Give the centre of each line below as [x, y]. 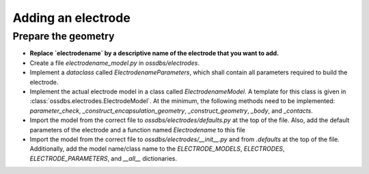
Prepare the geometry [64, 36]
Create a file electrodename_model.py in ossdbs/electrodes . [114, 63]
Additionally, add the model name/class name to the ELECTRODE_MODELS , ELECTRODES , [157, 149]
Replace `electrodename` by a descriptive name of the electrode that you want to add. [154, 53]
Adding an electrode [72, 18]
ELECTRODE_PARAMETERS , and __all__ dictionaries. [104, 158]
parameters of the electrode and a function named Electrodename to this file [138, 130]
